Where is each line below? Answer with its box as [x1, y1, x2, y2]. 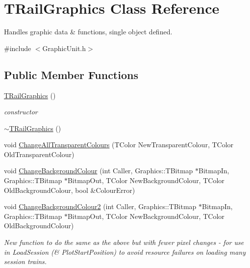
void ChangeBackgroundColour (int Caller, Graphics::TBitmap [4, 165, 193, 176]
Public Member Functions [4, 67, 138, 82]
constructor [4, 107, 38, 117]
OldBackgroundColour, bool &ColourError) [4, 185, 135, 195]
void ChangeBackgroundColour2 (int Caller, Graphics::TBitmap [4, 201, 197, 212]
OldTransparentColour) [4, 149, 75, 159]
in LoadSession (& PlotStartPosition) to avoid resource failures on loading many [4, 246, 246, 257]
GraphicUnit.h [42, 43, 86, 53]
